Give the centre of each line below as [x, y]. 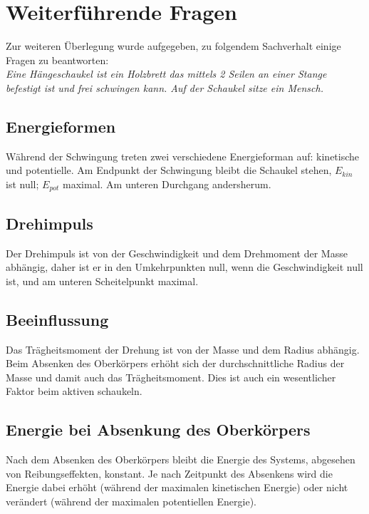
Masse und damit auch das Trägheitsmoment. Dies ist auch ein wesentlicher [171, 377]
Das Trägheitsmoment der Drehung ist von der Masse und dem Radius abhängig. [183, 349]
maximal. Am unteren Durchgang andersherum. [167, 184]
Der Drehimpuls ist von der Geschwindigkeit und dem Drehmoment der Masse [177, 253]
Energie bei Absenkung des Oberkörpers [158, 430]
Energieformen [61, 126]
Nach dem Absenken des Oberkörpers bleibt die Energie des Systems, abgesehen [181, 459]
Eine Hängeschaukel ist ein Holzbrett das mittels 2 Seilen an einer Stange [166, 74]
